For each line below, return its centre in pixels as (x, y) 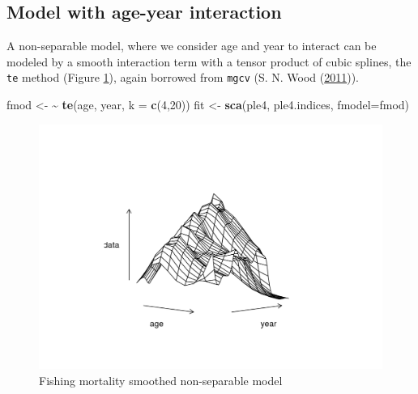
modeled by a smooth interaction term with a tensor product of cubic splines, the (209, 61)
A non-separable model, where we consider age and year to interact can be (192, 46)
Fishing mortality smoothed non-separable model (161, 380)
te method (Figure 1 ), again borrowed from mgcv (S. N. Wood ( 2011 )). (183, 77)
